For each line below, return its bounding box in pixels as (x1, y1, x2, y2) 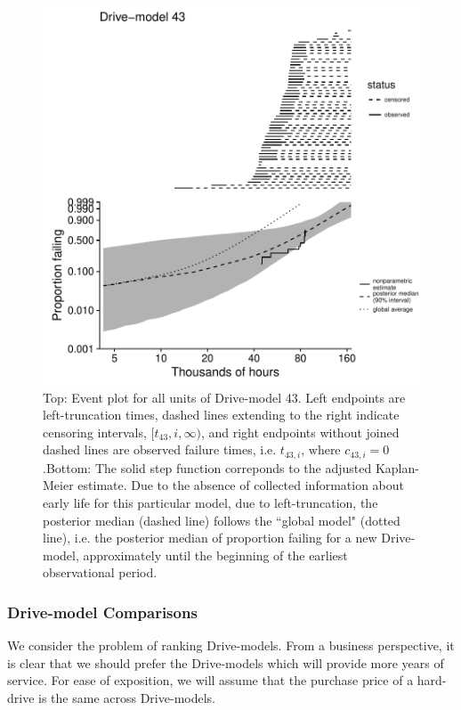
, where (301, 445, 341, 458)
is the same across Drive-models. (38, 688, 215, 706)
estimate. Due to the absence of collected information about (77, 476, 405, 494)
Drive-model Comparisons (7, 600, 198, 623)
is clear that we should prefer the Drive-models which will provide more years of (7, 653, 444, 672)
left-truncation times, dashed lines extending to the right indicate (43, 405, 400, 424)
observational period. (43, 563, 158, 582)
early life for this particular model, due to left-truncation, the (43, 494, 378, 512)
